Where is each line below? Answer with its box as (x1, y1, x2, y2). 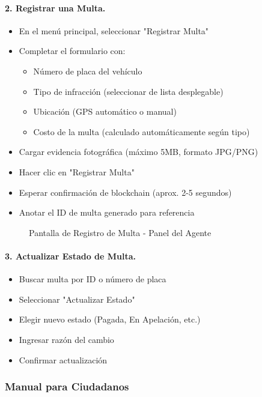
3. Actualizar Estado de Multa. (5, 249, 136, 262)
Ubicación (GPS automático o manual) (33, 105, 177, 118)
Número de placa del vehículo (33, 64, 142, 77)
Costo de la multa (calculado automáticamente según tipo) (33, 125, 250, 138)
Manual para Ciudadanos (5, 379, 129, 394)
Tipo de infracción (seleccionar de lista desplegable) (33, 85, 224, 97)
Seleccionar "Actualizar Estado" (19, 292, 135, 305)
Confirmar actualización (19, 353, 108, 366)
